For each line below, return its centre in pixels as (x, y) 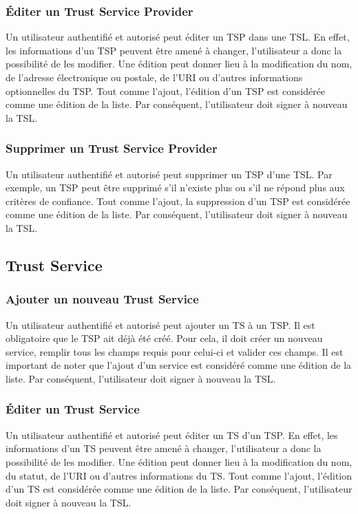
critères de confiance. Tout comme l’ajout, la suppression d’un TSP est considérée (178, 201)
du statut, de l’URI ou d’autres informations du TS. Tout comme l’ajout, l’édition (179, 475)
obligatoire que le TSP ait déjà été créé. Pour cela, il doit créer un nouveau (164, 338)
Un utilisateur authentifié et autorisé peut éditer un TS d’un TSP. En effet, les (172, 435)
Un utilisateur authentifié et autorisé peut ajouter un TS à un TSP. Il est (160, 324)
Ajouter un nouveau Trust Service (102, 299)
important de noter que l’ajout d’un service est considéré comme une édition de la (179, 365)
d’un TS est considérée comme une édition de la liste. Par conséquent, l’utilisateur (179, 489)
